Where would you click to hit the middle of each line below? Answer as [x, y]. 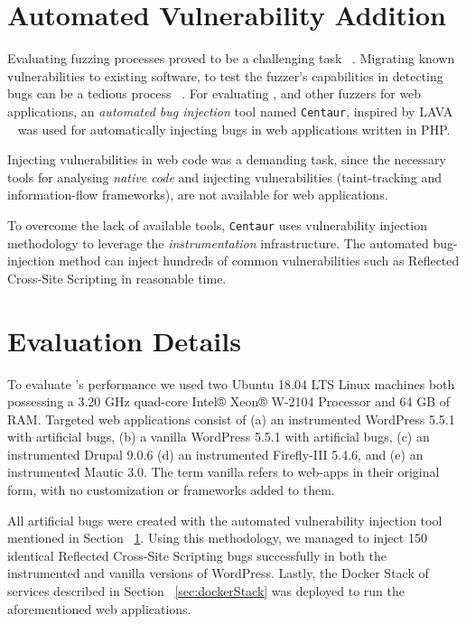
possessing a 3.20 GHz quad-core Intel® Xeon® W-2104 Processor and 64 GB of [229, 401]
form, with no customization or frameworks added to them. [171, 490]
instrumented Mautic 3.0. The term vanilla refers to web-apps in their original [224, 472]
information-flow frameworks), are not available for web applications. [198, 195]
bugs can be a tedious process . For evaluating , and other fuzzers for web [214, 93]
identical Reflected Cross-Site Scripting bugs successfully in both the [197, 555]
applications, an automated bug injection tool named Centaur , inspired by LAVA [230, 111]
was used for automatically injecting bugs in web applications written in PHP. [234, 129]
